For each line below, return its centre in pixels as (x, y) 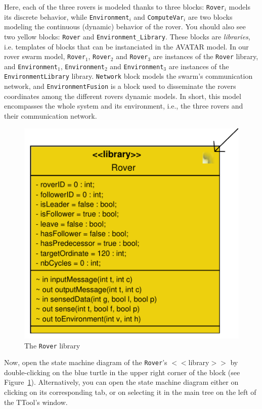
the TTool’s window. (36, 402)
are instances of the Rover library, (206, 56)
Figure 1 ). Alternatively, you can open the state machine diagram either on (121, 382)
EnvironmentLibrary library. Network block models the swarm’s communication (128, 76)
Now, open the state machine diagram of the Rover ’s (86, 362)
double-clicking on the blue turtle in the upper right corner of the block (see (122, 372)
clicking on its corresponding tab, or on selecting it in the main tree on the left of (130, 392)
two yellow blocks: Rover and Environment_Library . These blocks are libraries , (127, 36)
